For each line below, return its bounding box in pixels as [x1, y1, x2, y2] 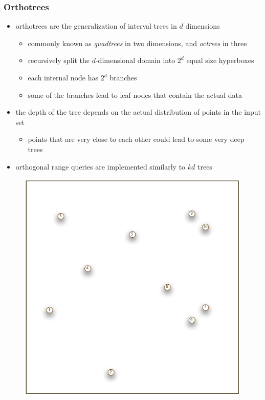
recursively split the [28, 55, 90, 66]
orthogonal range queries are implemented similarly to [15, 161, 186, 172]
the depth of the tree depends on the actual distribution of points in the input [15, 107, 261, 117]
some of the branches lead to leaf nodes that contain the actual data [28, 89, 242, 100]
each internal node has [28, 72, 98, 82]
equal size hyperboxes [186, 55, 254, 66]
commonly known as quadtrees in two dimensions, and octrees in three [28, 37, 247, 48]
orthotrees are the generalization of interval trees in [15, 20, 177, 31]
